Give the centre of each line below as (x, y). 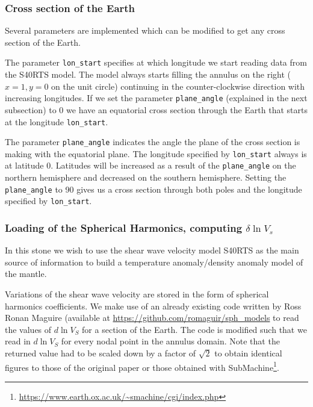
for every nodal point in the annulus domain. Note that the (170, 341)
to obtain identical (248, 353)
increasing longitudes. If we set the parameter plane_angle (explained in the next (156, 98)
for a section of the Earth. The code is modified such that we (194, 329)
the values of (28, 329)
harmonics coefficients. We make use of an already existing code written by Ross (153, 306)
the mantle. (26, 274)
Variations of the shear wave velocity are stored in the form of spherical (137, 294)
